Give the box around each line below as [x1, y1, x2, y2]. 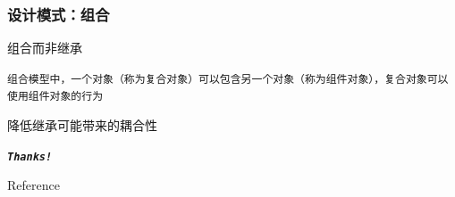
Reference [7, 176, 60, 194]
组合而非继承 [7, 38, 82, 57]
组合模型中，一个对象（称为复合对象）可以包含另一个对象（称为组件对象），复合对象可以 [7, 72, 449, 86]
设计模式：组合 [7, 3, 110, 25]
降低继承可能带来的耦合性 [7, 116, 157, 135]
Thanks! [7, 150, 53, 163]
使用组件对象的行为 [7, 90, 104, 103]
